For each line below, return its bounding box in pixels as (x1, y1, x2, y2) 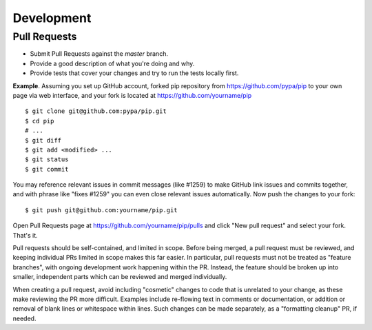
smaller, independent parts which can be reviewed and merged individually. (12, 273, 227, 281)
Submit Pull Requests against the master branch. (30, 50, 169, 58)
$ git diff (25, 136, 62, 144)
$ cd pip (25, 117, 54, 125)
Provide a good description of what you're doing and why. (30, 59, 195, 68)
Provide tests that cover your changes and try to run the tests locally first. (30, 69, 239, 77)
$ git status (25, 156, 69, 163)
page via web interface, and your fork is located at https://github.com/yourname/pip (12, 91, 252, 99)
